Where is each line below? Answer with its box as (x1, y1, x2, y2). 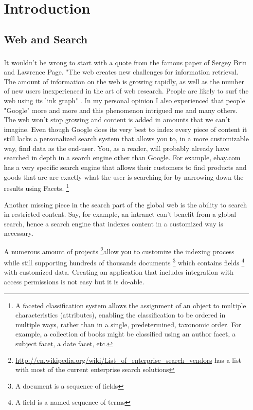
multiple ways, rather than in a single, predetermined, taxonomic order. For (15, 319, 241, 329)
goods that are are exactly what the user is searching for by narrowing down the (4, 171, 244, 182)
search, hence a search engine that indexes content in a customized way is (4, 218, 223, 228)
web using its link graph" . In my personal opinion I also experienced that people (4, 95, 245, 105)
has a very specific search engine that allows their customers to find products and (4, 162, 247, 172)
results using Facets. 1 (4, 182, 69, 193)
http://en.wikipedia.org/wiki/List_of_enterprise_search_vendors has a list (15, 354, 241, 365)
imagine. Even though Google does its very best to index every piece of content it (4, 124, 247, 134)
